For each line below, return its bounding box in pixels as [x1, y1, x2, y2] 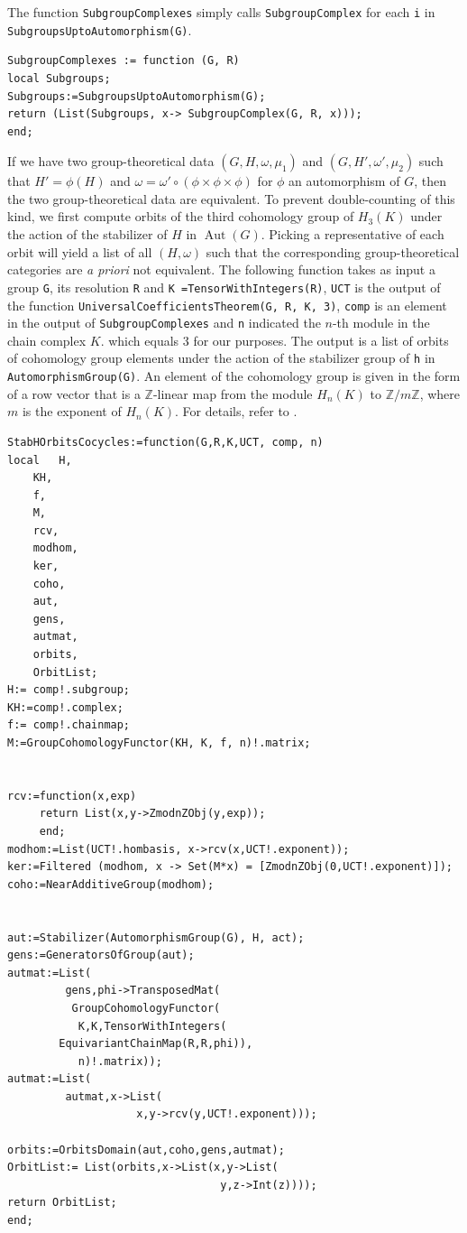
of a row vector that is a [7, 384, 141, 403]
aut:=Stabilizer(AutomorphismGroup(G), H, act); [7, 931, 305, 944]
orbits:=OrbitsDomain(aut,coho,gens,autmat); [7, 1143, 285, 1156]
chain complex [7, 330, 87, 349]
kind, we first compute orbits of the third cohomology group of [7, 207, 354, 226]
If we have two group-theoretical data [7, 152, 215, 171]
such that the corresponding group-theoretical [206, 242, 460, 261]
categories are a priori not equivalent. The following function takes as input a [7, 260, 435, 279]
